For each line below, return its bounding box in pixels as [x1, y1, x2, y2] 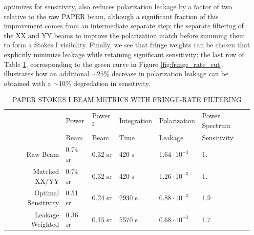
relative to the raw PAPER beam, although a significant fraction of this [4, 11, 219, 21]
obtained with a [4, 78, 51, 88]
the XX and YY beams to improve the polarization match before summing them [4, 30, 245, 40]
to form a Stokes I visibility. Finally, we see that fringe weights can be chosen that [4, 40, 250, 50]
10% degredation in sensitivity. [58, 78, 150, 88]
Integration [119, 115, 152, 125]
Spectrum [202, 120, 231, 130]
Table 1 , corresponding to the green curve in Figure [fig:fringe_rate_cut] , [4, 59, 224, 69]
